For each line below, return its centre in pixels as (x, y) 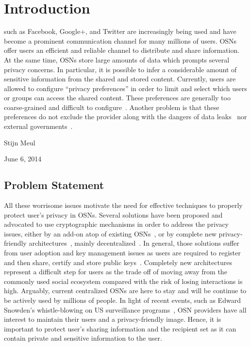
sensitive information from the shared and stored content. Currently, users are (120, 79)
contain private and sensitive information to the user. (83, 338)
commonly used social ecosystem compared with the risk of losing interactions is (123, 281)
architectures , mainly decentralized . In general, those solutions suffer (134, 243)
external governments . (38, 126)
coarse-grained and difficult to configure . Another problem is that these (112, 107)
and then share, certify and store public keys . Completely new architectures (118, 262)
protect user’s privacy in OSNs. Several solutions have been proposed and (113, 214)
